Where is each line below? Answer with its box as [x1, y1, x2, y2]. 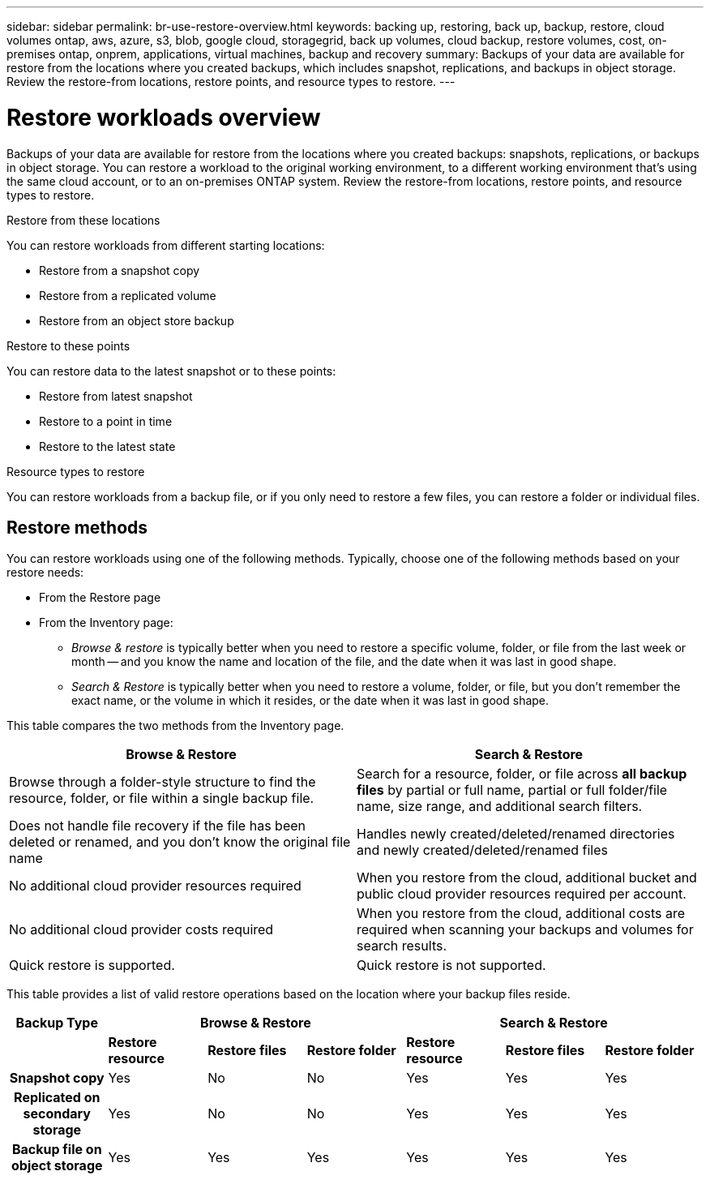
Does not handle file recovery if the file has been [9, 817, 306, 835]
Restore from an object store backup [39, 313, 234, 328]
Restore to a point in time [39, 414, 173, 428]
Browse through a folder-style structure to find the [9, 774, 316, 791]
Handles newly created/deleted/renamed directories [357, 826, 675, 843]
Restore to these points [6, 338, 130, 353]
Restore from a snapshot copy [39, 263, 200, 277]
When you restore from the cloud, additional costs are [357, 905, 686, 922]
